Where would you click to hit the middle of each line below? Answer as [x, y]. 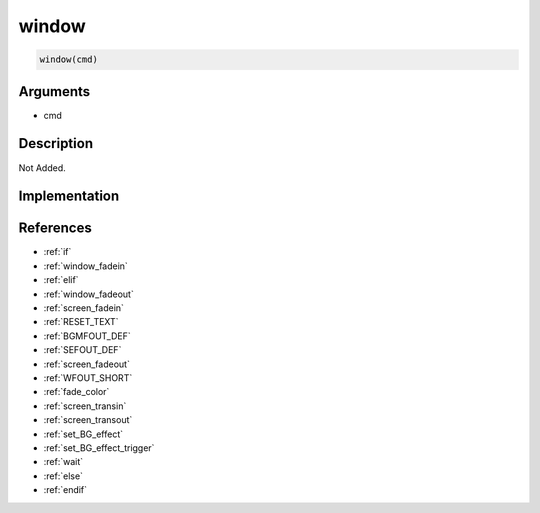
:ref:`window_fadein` [86, 266]
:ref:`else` [63, 476]
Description [56, 143]
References [55, 228]
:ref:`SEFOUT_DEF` [82, 350]
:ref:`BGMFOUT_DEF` [87, 336]
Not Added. [42, 167]
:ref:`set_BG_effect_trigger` [99, 447]
